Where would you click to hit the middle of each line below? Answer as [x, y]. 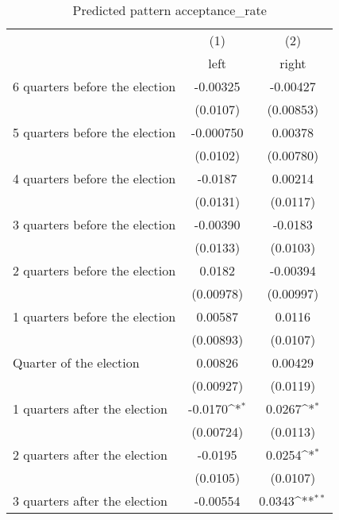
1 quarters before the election [94, 316]
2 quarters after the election [90, 455]
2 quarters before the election [94, 270]
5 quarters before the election [94, 132]
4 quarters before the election [94, 178]
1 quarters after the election [90, 408]
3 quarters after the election [90, 501]
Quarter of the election [76, 362]
